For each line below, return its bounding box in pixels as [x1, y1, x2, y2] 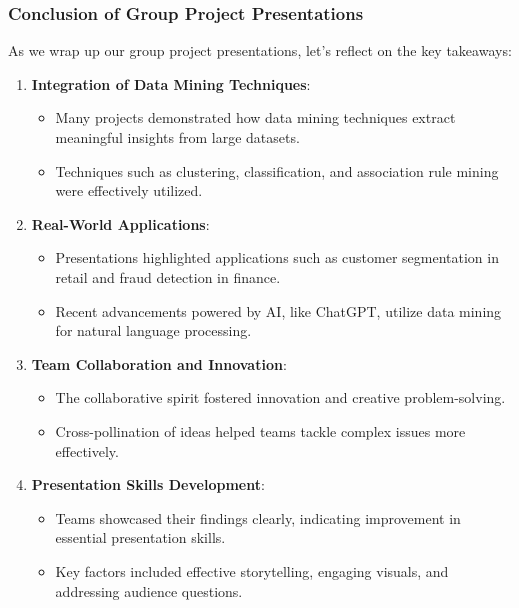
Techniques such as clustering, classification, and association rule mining [55, 160, 499, 181]
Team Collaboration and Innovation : [31, 353, 287, 374]
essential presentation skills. [55, 527, 226, 548]
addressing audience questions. [55, 580, 243, 601]
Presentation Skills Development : [31, 474, 265, 495]
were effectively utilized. [55, 180, 203, 201]
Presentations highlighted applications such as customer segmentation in [55, 247, 499, 268]
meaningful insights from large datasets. [55, 127, 300, 147]
